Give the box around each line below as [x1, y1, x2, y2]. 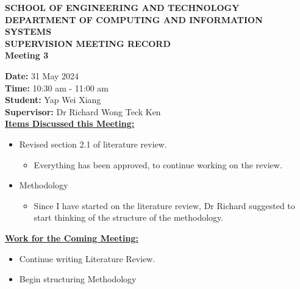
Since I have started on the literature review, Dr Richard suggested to [34, 199, 295, 212]
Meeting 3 [5, 49, 49, 62]
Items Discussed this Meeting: [5, 117, 135, 130]
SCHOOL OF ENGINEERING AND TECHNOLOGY [5, 1, 240, 13]
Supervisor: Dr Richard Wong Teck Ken [5, 105, 161, 118]
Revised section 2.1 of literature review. [19, 137, 167, 150]
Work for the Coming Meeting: [5, 231, 138, 244]
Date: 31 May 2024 [5, 69, 79, 82]
